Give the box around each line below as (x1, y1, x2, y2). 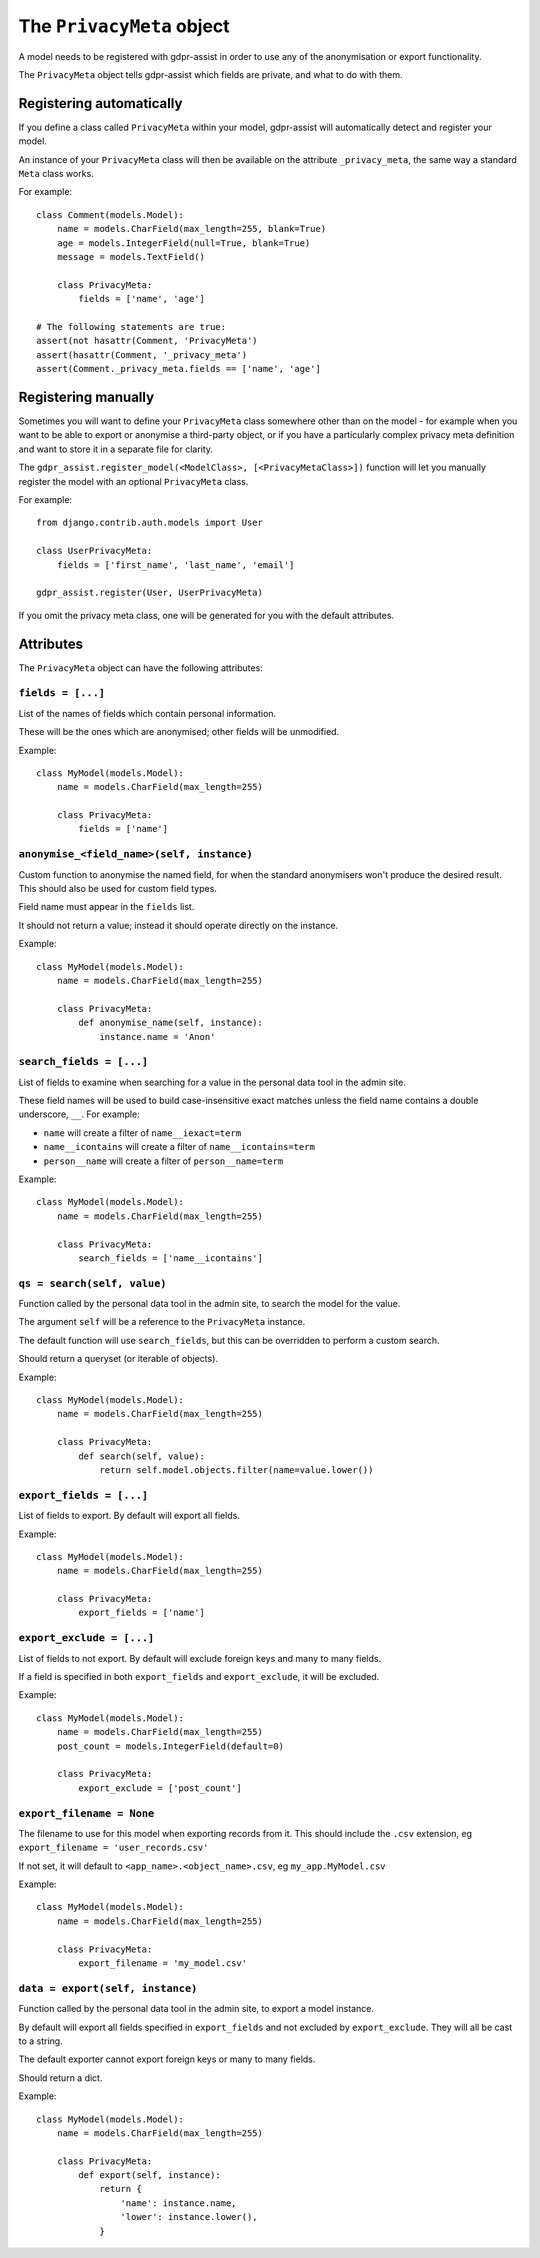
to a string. (18, 2035, 64, 2047)
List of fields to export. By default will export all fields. (18, 1510, 240, 1522)
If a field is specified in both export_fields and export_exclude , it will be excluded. (18, 1671, 380, 1683)
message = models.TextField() (56, 251, 205, 262)
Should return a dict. (18, 2071, 103, 2084)
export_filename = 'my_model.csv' (78, 1958, 248, 1969)
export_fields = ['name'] (78, 1607, 205, 1619)
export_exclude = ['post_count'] (78, 1782, 242, 1794)
